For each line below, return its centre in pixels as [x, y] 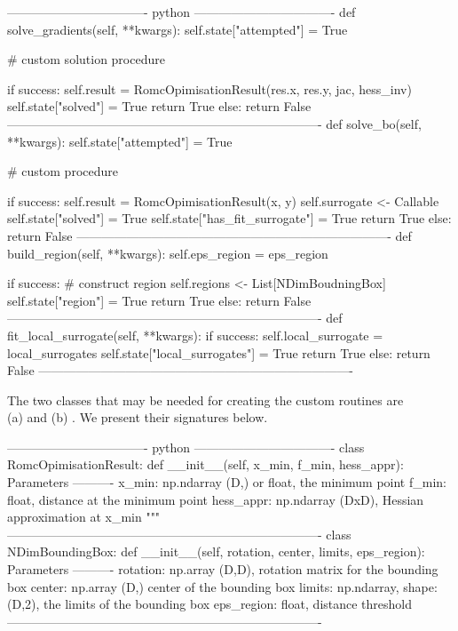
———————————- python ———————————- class [186, 447]
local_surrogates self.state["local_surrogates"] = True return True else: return [219, 352]
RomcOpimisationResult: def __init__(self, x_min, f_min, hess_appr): [205, 464]
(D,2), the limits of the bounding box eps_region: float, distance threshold [210, 604]
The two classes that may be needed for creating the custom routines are [205, 399]
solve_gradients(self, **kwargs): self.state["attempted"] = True [178, 29]
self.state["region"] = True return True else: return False [159, 300]
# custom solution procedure [86, 59]
